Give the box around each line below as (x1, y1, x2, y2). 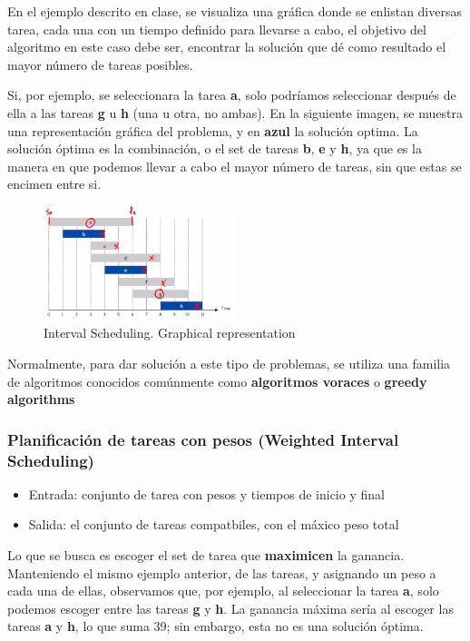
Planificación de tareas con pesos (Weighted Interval (7, 428, 399, 450)
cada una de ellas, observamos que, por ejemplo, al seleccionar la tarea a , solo (7, 581, 439, 600)
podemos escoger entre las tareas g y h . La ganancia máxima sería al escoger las (7, 598, 454, 617)
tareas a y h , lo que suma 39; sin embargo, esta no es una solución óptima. (7, 616, 424, 636)
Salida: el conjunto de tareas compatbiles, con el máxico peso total (28, 515, 399, 534)
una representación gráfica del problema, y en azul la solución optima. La (7, 121, 418, 140)
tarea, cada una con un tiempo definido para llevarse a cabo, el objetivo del (7, 19, 426, 38)
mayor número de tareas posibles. (7, 54, 193, 74)
